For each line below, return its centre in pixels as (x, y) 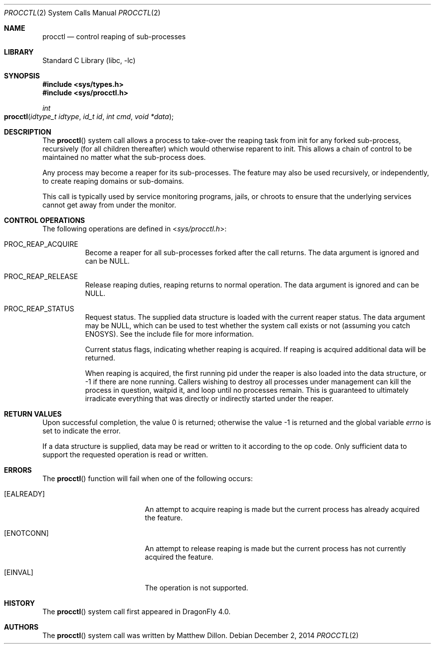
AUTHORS (21, 627)
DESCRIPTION (28, 132)
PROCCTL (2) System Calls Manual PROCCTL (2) (82, 13)
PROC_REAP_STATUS (39, 309)
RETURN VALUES (33, 414)
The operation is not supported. (196, 588)
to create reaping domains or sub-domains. (113, 181)
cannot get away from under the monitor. (109, 205)
